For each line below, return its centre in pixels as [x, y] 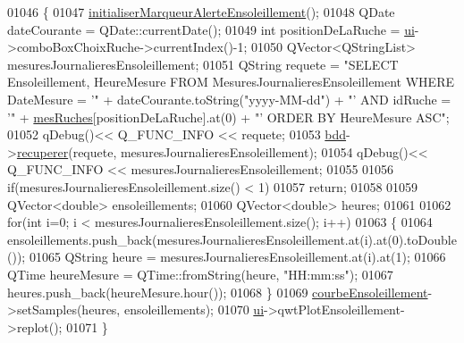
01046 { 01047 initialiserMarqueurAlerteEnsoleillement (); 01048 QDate [201, 12]
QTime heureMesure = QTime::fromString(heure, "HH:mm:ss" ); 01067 [200, 274]
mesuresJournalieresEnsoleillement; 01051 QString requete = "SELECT [203, 64]
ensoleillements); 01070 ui [194, 310]
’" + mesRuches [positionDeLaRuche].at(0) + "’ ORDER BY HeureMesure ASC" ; [228, 117]
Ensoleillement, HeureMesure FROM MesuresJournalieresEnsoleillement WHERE [231, 82]
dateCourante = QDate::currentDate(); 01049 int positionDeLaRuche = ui [211, 29]
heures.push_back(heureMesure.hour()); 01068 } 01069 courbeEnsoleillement [218, 292]
